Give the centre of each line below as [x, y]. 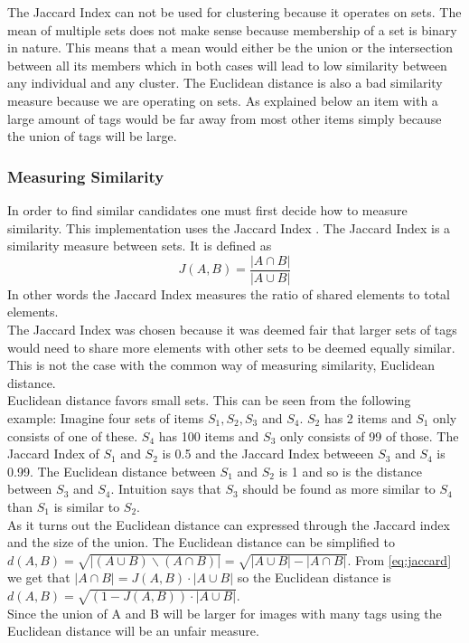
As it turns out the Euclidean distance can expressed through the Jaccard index [229, 524]
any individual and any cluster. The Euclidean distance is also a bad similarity [225, 83]
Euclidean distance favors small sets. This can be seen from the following [209, 400]
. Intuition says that [166, 489]
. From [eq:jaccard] [399, 559]
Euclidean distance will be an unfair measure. [133, 631]
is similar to [87, 506]
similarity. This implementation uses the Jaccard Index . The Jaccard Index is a [229, 227]
